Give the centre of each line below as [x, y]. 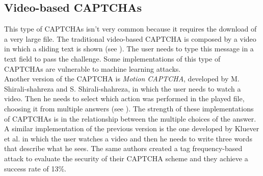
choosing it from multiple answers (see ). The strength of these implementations [129, 108]
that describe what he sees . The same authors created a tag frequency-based [123, 148]
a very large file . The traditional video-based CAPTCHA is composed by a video [130, 38]
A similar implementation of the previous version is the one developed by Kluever [132, 128]
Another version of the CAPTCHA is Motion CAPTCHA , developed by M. [122, 79]
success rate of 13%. [35, 168]
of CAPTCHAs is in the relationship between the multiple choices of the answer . [130, 118]
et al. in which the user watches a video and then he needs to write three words [128, 138]
